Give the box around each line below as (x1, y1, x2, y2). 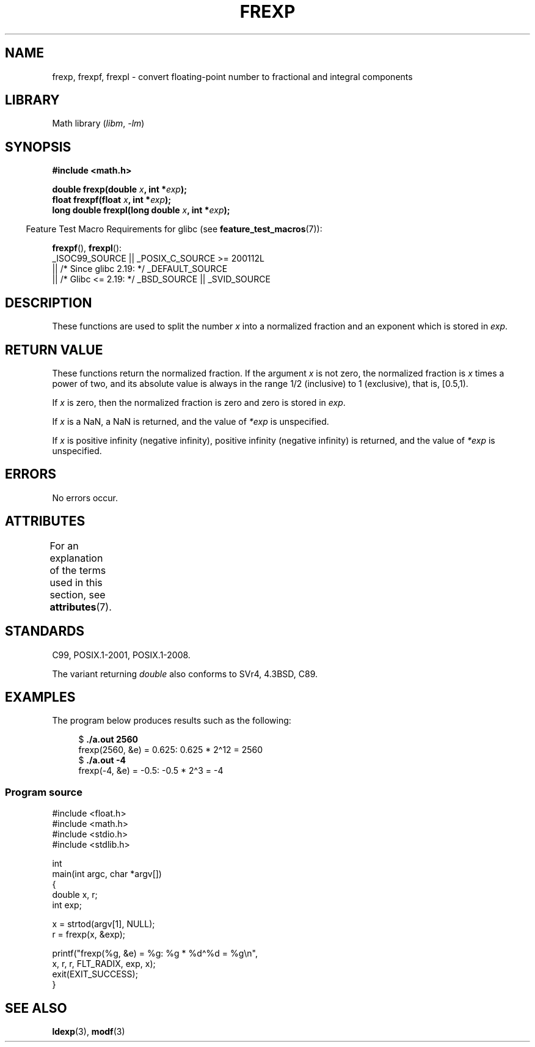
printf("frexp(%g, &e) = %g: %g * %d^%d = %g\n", (52, 948, 258, 959)
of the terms (49, 564, 106, 576)
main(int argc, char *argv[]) (52, 869, 162, 880)
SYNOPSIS (5, 139, 71, 155)
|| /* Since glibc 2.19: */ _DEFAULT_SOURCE (52, 263, 228, 274)
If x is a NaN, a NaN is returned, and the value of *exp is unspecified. (52, 416, 329, 427)
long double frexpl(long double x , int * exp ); (52, 205, 230, 216)
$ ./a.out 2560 (78, 734, 139, 745)
